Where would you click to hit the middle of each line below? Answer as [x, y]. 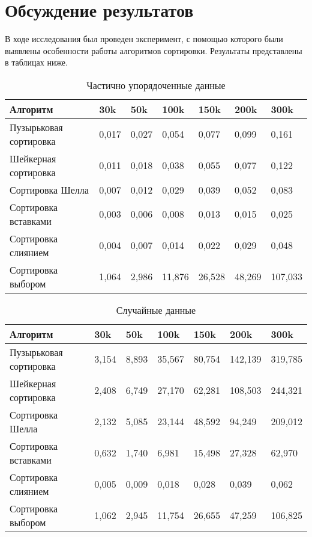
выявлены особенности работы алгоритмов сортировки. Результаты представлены [154, 50]
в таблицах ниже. [36, 62]
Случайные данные [156, 310]
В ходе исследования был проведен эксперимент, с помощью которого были [144, 39]
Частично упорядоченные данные [156, 85]
